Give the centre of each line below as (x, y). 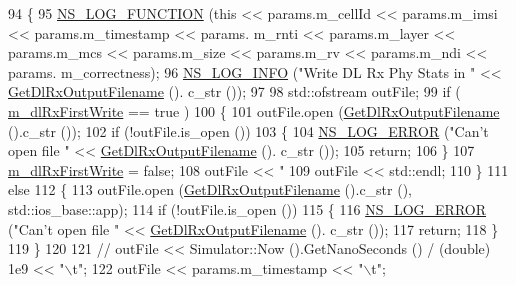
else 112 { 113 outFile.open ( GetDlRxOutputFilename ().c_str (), (210, 189)
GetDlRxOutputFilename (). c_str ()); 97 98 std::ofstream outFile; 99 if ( (234, 91)
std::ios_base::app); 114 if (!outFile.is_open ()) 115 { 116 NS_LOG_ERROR (247, 208)
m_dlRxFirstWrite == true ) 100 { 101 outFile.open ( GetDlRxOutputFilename (254, 110)
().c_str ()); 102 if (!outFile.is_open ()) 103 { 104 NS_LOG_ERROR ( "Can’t (248, 130)
